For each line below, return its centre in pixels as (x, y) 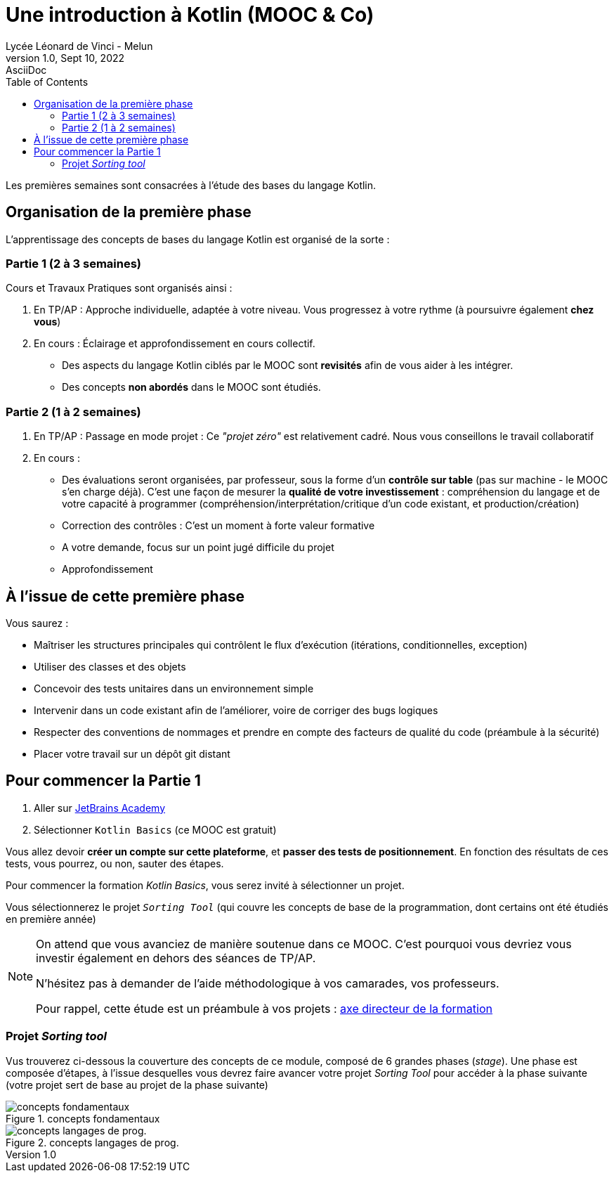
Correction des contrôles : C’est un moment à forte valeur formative (218, 526)
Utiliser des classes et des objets (110, 666)
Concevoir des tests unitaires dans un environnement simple (174, 688)
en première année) (51, 919)
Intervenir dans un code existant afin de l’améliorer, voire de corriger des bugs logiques (236, 710)
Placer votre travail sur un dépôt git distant (132, 753)
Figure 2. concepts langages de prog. (92, 1142)
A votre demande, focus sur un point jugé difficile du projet (198, 548)
